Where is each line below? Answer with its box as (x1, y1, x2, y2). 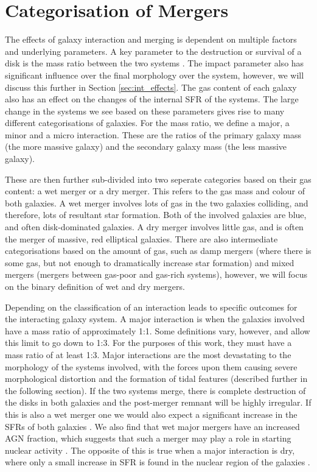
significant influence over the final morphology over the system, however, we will (5, 68, 304, 81)
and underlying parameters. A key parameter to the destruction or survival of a (5, 44, 302, 57)
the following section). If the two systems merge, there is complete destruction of (5, 384, 306, 396)
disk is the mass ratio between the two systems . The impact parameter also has (5, 57, 304, 69)
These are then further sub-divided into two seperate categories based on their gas (5, 172, 312, 185)
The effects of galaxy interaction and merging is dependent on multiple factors (5, 33, 297, 46)
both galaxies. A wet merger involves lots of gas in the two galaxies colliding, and (5, 196, 308, 209)
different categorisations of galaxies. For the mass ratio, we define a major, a (5, 116, 290, 129)
